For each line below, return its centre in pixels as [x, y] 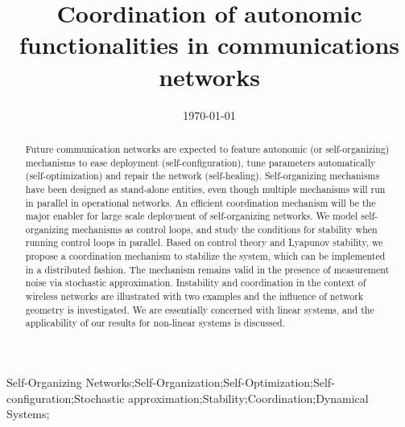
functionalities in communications [209, 45]
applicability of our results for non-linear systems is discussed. [155, 323]
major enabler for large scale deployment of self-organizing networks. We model [192, 216]
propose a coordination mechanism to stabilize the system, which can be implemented [205, 256]
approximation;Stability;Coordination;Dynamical [248, 398]
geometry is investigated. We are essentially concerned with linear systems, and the [200, 309]
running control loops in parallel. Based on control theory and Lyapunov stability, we [204, 242]
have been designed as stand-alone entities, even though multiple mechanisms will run [205, 189]
